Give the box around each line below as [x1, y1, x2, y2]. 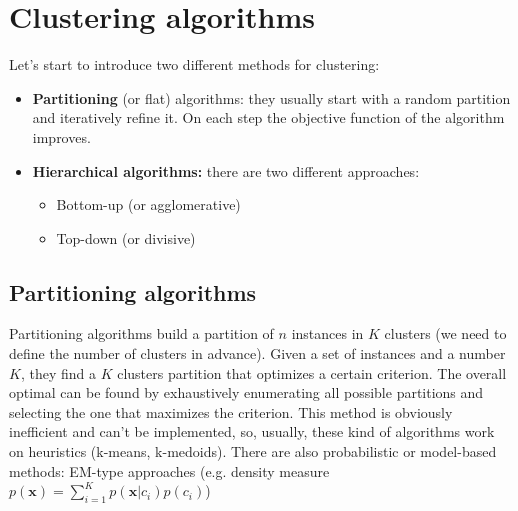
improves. [32, 126, 91, 147]
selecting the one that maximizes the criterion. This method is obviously [9, 401, 453, 422]
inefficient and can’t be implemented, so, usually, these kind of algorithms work [9, 421, 495, 442]
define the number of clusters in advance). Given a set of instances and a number [9, 343, 506, 364]
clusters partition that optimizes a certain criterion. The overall [117, 362, 507, 383]
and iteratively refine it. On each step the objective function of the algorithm [32, 107, 505, 128]
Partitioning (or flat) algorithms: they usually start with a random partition [32, 87, 511, 108]
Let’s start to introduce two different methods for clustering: [9, 54, 380, 75]
